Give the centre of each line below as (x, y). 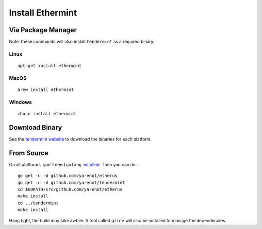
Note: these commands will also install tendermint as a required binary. (82, 42)
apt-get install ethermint (50, 66)
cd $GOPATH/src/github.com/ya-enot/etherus (70, 189)
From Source (29, 153)
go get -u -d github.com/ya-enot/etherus (67, 176)
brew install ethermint (46, 89)
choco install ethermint (47, 114)
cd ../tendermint (38, 203)
